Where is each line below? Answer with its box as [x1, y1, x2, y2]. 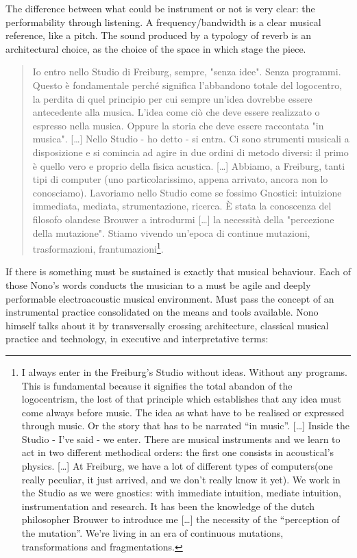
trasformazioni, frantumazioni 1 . [32, 240, 164, 255]
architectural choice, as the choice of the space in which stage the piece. [5, 41, 306, 55]
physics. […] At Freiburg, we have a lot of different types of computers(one [21, 459, 333, 473]
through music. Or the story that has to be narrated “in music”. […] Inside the [21, 418, 349, 433]
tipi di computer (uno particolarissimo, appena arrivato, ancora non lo [32, 172, 328, 186]
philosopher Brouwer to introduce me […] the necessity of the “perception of [21, 512, 340, 527]
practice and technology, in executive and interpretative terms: [5, 331, 269, 346]
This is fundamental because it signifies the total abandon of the [21, 378, 293, 392]
